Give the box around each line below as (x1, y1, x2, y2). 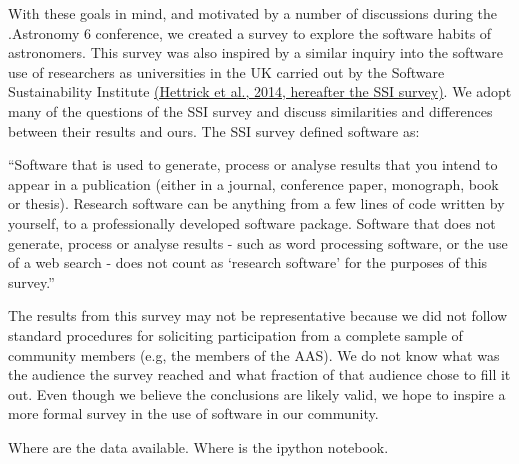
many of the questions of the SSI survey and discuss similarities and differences (8, 100, 493, 121)
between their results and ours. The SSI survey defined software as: (8, 120, 420, 141)
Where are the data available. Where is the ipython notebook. (8, 436, 389, 457)
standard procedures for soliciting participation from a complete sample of (8, 324, 463, 345)
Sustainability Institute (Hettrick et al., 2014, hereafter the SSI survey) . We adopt (8, 81, 512, 102)
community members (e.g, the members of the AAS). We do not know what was (8, 344, 500, 365)
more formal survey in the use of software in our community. (8, 403, 379, 424)
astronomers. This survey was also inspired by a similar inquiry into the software (8, 42, 503, 63)
